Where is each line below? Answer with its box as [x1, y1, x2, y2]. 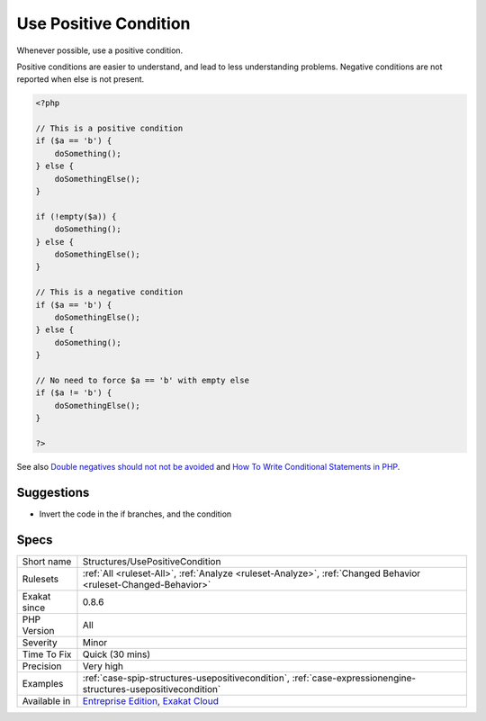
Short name [22, 554, 72, 567]
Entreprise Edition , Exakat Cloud [82, 694, 220, 707]
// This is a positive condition [35, 123, 184, 134]
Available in [22, 694, 71, 707]
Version [22, 624, 55, 636]
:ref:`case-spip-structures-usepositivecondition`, [82, 671, 290, 684]
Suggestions [16, 484, 90, 500]
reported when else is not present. [16, 74, 145, 85]
